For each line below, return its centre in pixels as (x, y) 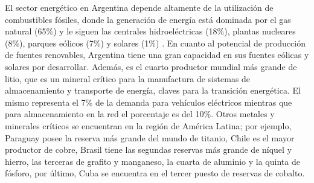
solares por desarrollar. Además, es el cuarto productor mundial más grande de (151, 66)
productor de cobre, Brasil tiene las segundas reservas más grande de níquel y (149, 149)
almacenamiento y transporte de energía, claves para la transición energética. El (153, 90)
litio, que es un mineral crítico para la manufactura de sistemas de (128, 78)
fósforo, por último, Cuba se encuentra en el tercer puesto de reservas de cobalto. (155, 173)
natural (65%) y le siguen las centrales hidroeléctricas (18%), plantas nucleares (150, 31)
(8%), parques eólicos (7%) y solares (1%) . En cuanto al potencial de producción (155, 43)
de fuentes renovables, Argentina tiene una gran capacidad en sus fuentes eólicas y (157, 55)
